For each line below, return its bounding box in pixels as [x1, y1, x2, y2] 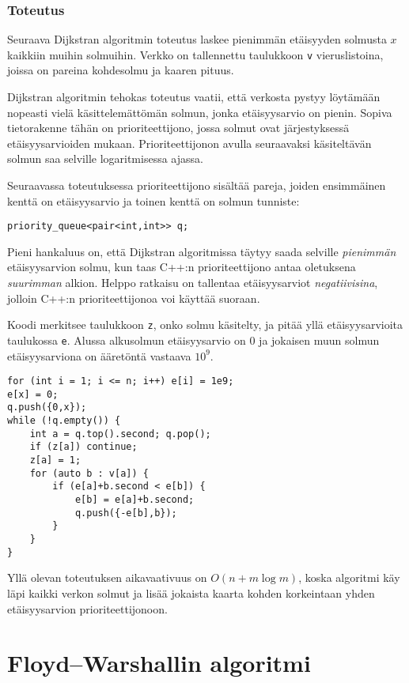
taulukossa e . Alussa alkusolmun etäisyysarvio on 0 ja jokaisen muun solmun [7, 331, 380, 348]
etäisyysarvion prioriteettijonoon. [7, 600, 168, 617]
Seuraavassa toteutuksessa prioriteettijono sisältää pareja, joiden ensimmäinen [7, 177, 386, 194]
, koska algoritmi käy [298, 569, 400, 586]
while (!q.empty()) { [7, 415, 121, 427]
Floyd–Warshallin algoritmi [7, 647, 311, 679]
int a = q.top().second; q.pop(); [29, 428, 211, 440]
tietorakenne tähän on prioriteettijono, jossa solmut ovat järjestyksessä [7, 119, 350, 136]
